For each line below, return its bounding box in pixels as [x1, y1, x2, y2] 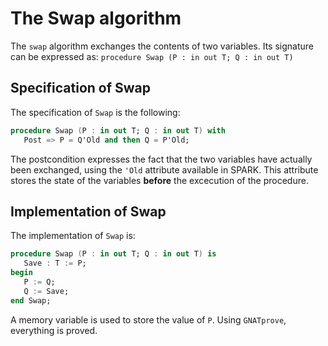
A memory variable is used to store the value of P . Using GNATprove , [10, 313, 287, 326]
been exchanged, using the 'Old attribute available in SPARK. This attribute [10, 163, 319, 176]
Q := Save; [23, 286, 70, 296]
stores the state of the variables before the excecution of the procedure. [10, 174, 309, 186]
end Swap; [10, 295, 52, 306]
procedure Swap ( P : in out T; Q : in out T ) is [10, 249, 217, 259]
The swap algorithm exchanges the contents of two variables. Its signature [10, 40, 314, 52]
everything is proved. [10, 324, 98, 336]
